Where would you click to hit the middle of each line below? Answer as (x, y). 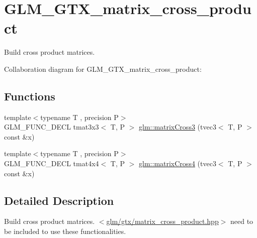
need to (242, 221)
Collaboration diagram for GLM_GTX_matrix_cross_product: (103, 69)
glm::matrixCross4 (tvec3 (178, 163)
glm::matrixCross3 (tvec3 (178, 127)
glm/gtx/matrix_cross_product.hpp (162, 221)
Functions (30, 96)
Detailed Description (59, 200)
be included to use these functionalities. (65, 231)
